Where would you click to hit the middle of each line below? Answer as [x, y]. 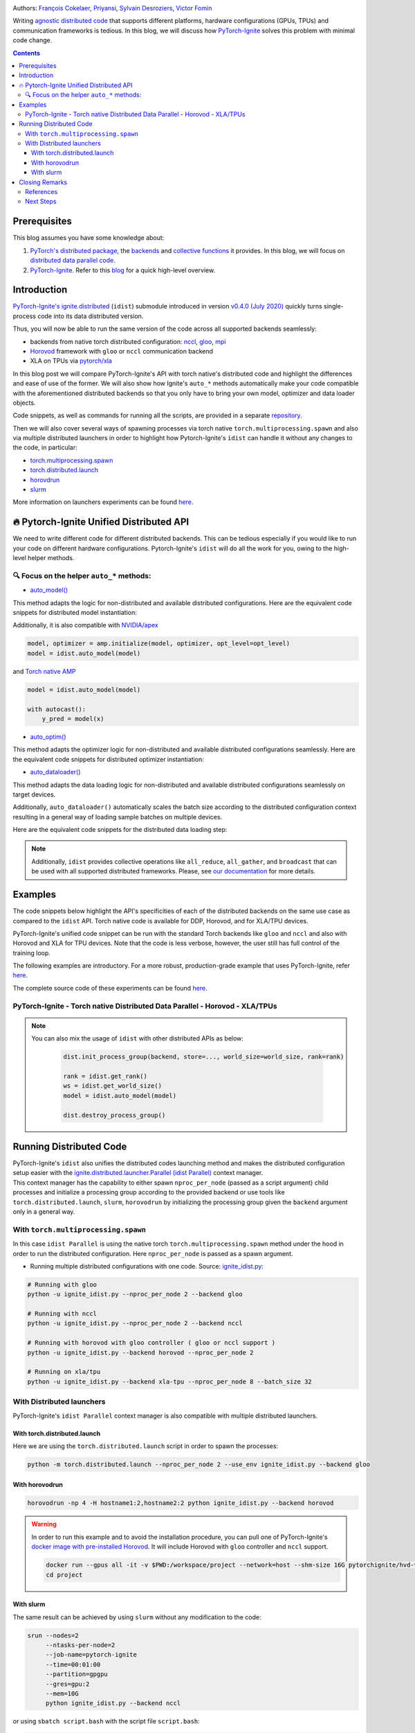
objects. [24, 403]
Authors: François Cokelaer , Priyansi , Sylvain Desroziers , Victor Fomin [112, 8]
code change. [33, 40]
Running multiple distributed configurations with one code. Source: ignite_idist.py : [147, 1266]
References [41, 192]
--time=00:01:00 [73, 1664]
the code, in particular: [45, 448]
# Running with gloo [62, 1284]
